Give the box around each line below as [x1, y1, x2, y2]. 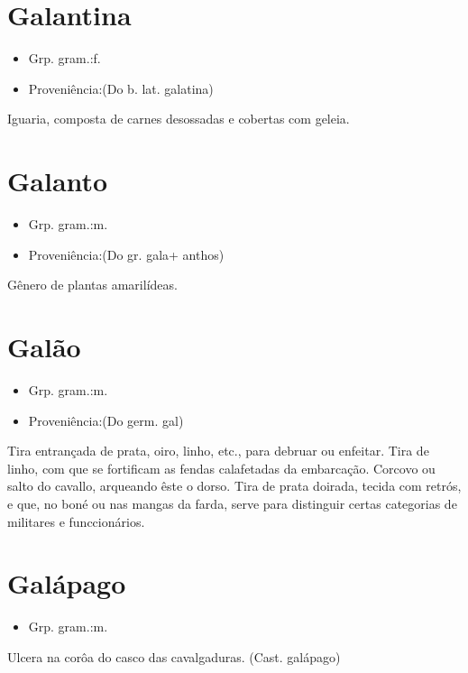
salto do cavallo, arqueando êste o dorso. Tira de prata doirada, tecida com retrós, [7, 476, 462, 495]
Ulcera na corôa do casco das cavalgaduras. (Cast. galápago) [7, 647, 341, 666]
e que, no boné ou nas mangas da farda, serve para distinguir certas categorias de [7, 493, 457, 512]
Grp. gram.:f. [28, 49, 101, 68]
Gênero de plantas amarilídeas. [7, 275, 178, 294]
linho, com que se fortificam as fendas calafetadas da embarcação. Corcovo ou [7, 458, 436, 477]
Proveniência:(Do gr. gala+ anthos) [28, 244, 225, 263]
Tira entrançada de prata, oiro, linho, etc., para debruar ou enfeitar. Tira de [7, 441, 429, 460]
